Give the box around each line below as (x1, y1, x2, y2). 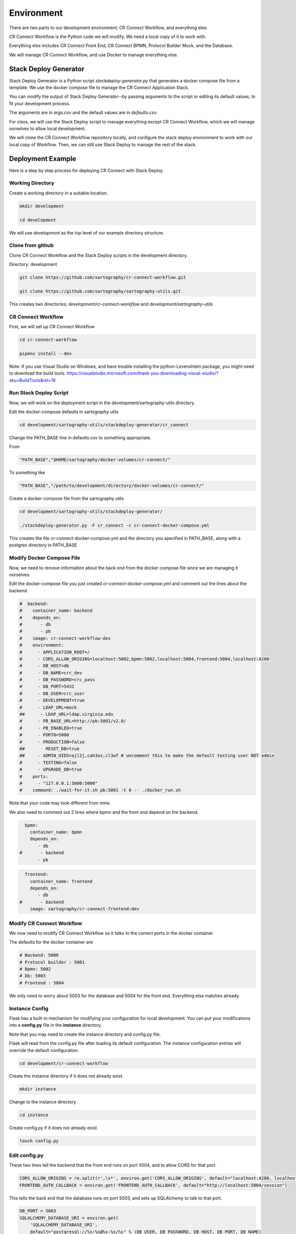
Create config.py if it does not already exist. (9, 1125, 98, 1131)
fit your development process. (9, 100, 71, 106)
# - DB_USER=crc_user (19, 691, 85, 696)
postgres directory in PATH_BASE (9, 542, 77, 548)
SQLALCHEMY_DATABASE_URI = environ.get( (19, 1215, 118, 1221)
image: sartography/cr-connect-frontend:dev (30, 906, 140, 912)
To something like (9, 469, 45, 476)
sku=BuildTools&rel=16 (9, 377, 56, 383)
